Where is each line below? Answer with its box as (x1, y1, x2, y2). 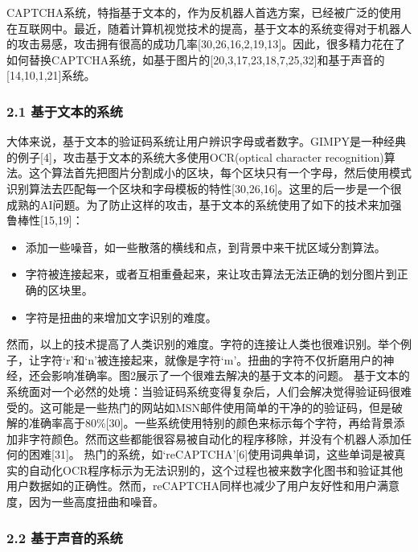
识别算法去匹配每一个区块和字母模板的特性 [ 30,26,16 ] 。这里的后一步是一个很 (6, 179, 402, 196)
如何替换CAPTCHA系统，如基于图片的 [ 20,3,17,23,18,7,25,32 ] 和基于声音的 (6, 51, 385, 68)
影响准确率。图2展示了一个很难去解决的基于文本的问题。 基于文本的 (51, 367, 410, 384)
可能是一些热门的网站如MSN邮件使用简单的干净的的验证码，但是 (51, 398, 392, 415)
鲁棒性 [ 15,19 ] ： (6, 212, 84, 229)
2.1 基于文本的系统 (6, 101, 123, 121)
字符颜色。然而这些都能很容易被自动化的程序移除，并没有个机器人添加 (28, 430, 400, 447)
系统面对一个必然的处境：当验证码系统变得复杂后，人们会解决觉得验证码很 (6, 382, 400, 399)
